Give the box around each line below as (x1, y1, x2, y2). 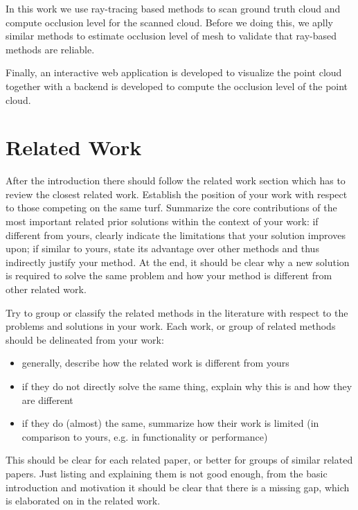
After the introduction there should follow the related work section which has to (6, 173, 346, 188)
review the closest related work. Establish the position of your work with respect (6, 186, 348, 201)
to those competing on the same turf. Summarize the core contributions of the (6, 200, 337, 215)
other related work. (6, 282, 87, 297)
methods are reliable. (6, 42, 95, 56)
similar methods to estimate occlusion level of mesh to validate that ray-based (6, 28, 337, 43)
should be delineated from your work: (6, 332, 164, 346)
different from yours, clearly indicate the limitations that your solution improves (6, 227, 346, 242)
